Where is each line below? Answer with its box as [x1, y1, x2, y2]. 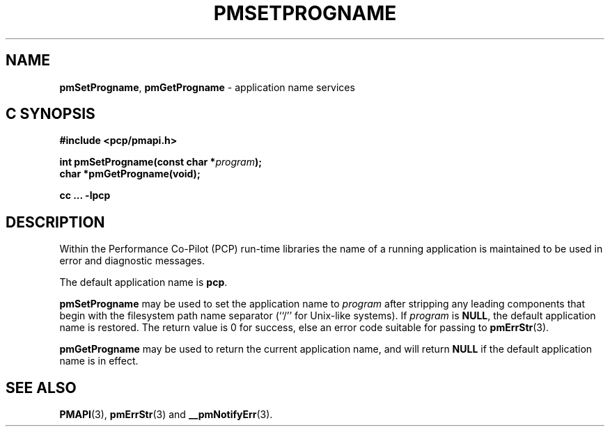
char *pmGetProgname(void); [59, 168, 201, 180]
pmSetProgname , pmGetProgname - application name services [59, 81, 355, 93]
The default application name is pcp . [59, 276, 228, 289]
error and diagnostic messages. [59, 255, 205, 267]
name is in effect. [59, 355, 139, 367]
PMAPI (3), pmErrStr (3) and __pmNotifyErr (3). [59, 408, 273, 421]
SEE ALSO [6, 378, 77, 397]
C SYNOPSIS [6, 105, 95, 123]
